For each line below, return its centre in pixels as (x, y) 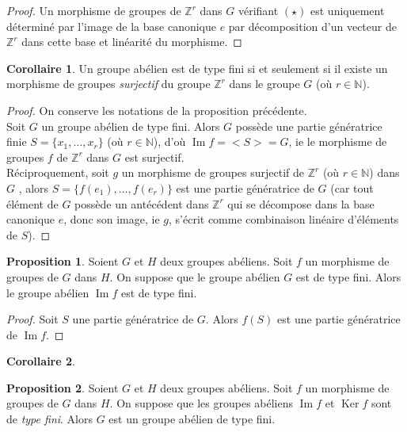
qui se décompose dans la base (301, 203)
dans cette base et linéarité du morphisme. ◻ (132, 42)
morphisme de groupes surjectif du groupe (108, 84)
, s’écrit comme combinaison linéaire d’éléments (284, 219)
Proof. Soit (32, 319)
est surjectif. (154, 157)
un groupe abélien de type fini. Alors (131, 126)
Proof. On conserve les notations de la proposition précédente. (157, 110)
